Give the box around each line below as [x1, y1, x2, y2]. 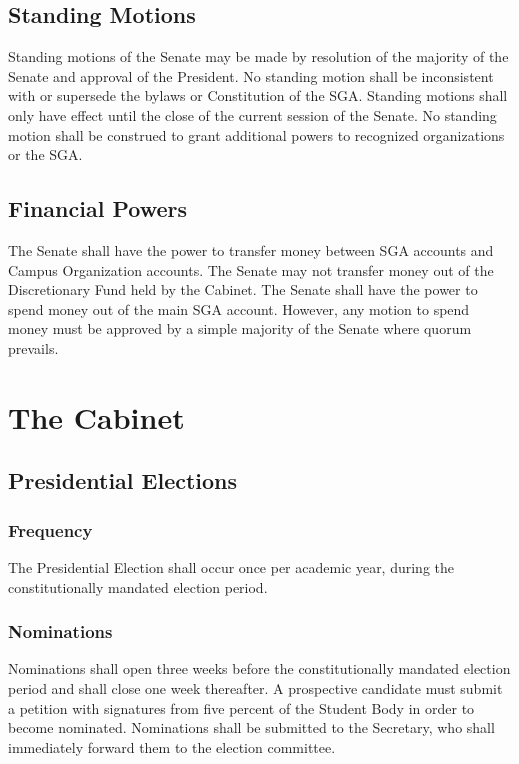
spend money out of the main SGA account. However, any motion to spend [8, 298, 470, 319]
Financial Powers [8, 193, 187, 224]
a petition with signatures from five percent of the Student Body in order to [8, 697, 475, 718]
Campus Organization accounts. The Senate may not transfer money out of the [8, 259, 494, 280]
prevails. [8, 337, 59, 358]
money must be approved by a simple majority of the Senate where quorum [8, 318, 472, 339]
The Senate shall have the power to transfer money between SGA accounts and [8, 239, 494, 260]
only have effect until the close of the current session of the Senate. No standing [8, 104, 497, 125]
